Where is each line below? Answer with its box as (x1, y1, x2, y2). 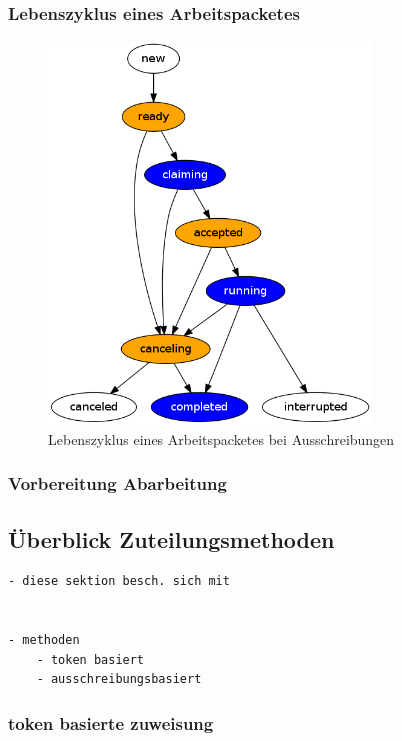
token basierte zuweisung (8, 710, 214, 735)
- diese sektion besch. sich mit (8, 574, 230, 589)
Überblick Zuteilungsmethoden (8, 523, 335, 554)
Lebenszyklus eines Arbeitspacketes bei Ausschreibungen (48, 428, 395, 449)
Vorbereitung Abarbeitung (8, 471, 227, 496)
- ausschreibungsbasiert (36, 672, 202, 687)
